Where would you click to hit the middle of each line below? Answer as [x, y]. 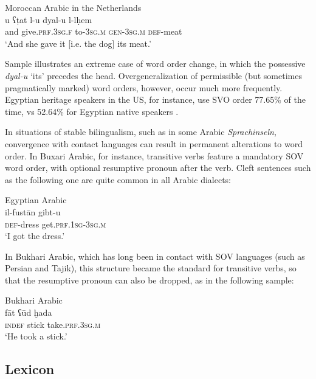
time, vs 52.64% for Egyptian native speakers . [92, 111]
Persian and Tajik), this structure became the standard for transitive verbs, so [151, 268]
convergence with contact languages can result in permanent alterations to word [154, 143]
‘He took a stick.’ [36, 336]
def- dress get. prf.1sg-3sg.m [56, 224]
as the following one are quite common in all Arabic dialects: [118, 179]
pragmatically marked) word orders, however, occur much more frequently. [144, 87]
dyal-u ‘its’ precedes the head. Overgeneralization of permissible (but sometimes [153, 75]
